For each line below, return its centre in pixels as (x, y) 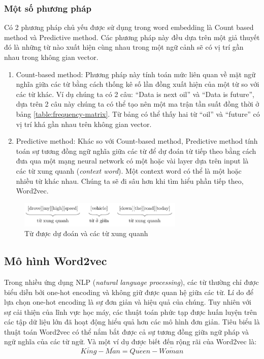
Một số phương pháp (48, 8)
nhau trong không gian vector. (51, 57)
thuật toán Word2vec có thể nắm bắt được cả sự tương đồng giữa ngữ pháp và (126, 331)
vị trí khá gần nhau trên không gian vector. (84, 124)
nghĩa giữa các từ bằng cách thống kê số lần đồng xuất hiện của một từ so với (138, 84)
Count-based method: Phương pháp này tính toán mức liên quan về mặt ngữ (136, 74)
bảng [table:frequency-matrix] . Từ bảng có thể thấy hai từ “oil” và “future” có (138, 113)
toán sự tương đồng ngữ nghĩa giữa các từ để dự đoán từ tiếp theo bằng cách (136, 151)
